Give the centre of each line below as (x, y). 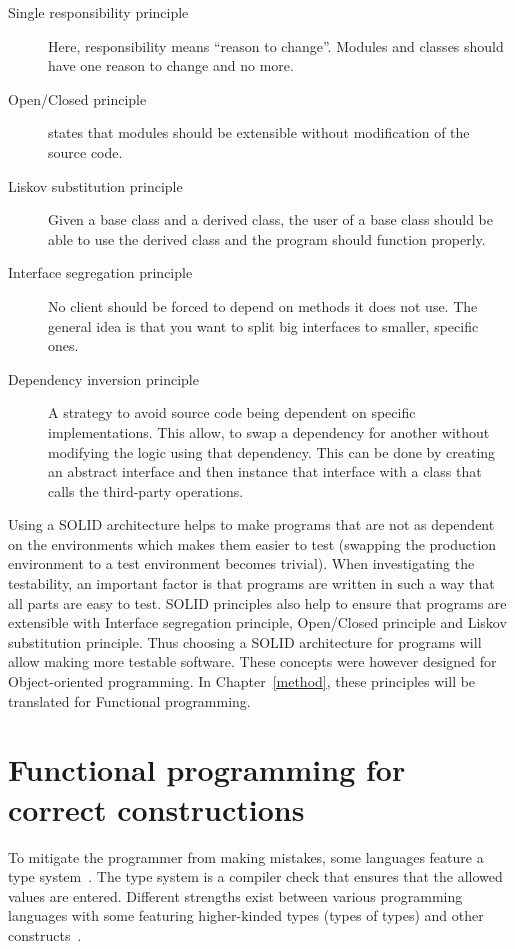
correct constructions (156, 808)
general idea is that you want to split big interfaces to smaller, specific (263, 325)
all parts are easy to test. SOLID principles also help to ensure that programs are (257, 602)
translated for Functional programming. (129, 700)
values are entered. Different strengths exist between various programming (235, 895)
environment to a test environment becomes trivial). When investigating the (241, 563)
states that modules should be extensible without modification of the (259, 132)
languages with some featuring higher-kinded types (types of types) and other (246, 915)
